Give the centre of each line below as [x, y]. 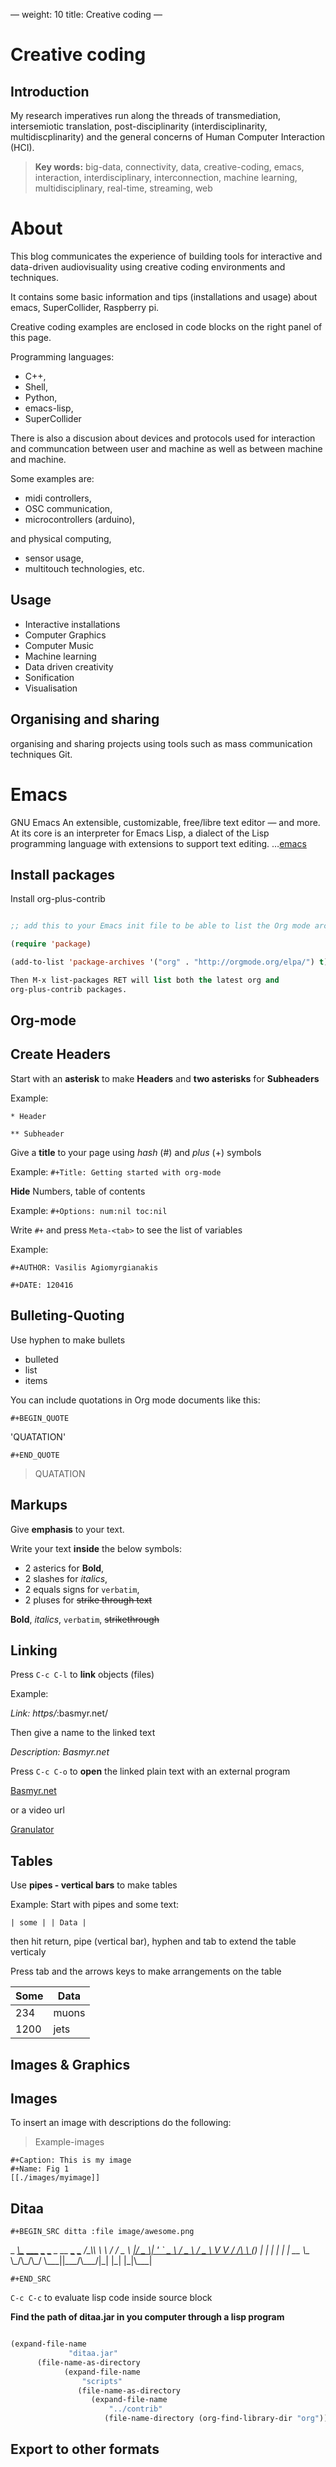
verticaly [28, 1952]
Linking [34, 1650]
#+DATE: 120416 [42, 1285]
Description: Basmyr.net [60, 1752]
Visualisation [51, 688]
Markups [39, 1505]
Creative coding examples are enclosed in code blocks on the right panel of [166, 326]
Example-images [69, 2142]
